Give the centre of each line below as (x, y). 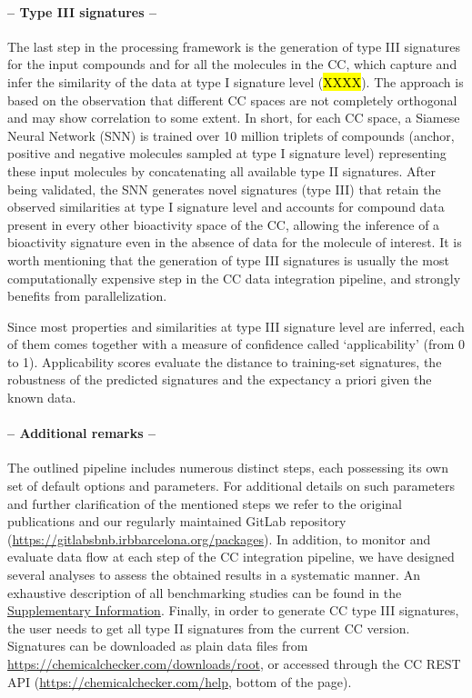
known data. (42, 398)
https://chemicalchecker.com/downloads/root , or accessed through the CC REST (234, 663)
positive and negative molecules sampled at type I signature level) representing (227, 153)
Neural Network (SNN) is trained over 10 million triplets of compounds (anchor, (231, 135)
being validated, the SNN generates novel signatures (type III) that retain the (224, 189)
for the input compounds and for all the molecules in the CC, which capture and (232, 64)
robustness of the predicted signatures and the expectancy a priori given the (220, 379)
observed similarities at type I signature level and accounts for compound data (226, 207)
